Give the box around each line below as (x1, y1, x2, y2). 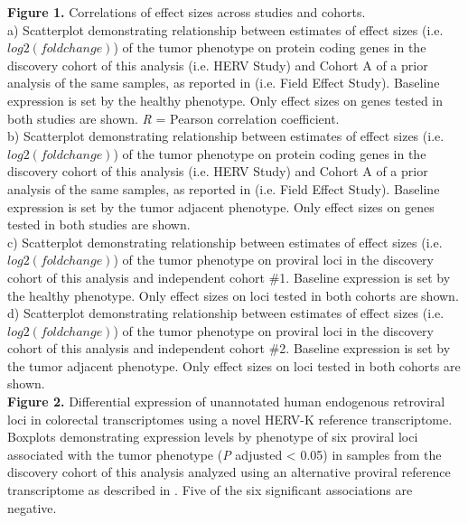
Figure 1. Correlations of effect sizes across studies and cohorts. (7, 3, 366, 21)
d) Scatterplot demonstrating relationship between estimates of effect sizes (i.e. (7, 304, 445, 322)
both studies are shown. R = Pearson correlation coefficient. (7, 108, 340, 127)
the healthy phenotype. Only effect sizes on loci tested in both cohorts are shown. (7, 285, 459, 304)
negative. (7, 498, 57, 517)
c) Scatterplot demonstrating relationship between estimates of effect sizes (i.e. (7, 232, 443, 251)
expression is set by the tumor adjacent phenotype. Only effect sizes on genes (7, 197, 435, 216)
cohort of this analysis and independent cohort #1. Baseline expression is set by (7, 267, 451, 286)
